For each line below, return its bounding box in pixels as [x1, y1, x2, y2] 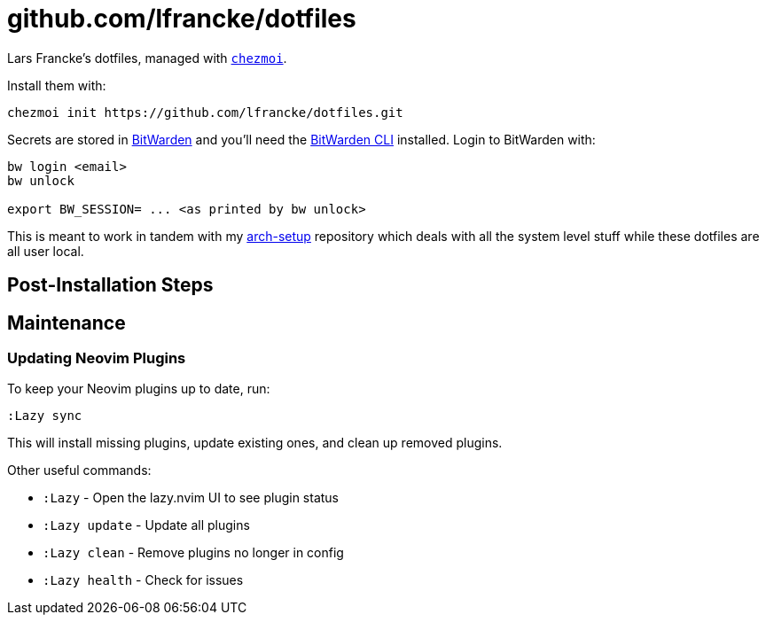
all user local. [7, 243, 84, 259]
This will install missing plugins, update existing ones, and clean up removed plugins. [7, 435, 503, 451]
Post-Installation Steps [7, 274, 214, 297]
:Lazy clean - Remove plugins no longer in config [43, 545, 344, 561]
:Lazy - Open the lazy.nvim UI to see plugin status [43, 490, 339, 506]
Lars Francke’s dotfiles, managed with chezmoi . [7, 50, 287, 66]
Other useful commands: [7, 463, 152, 478]
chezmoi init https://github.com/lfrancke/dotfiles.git [7, 105, 403, 120]
